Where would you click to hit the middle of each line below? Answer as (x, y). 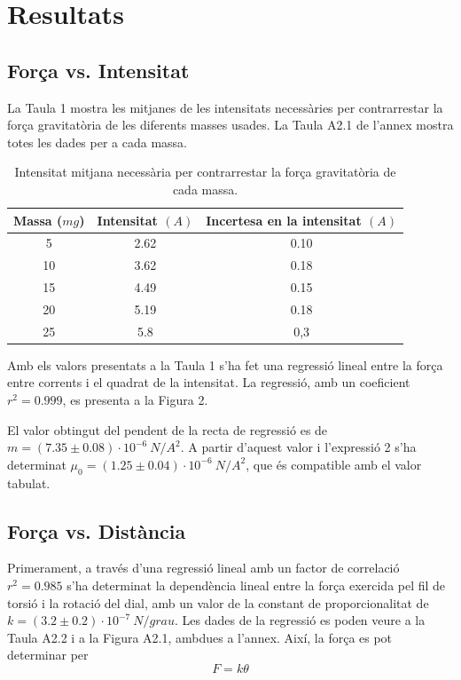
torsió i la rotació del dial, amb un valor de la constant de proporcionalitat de (218, 602)
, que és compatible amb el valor (334, 464)
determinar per (48, 655)
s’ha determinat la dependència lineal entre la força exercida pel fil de (256, 585)
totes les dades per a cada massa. (97, 142)
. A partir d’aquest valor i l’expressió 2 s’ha (298, 447)
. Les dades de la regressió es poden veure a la (300, 620)
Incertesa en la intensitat (284, 220)
